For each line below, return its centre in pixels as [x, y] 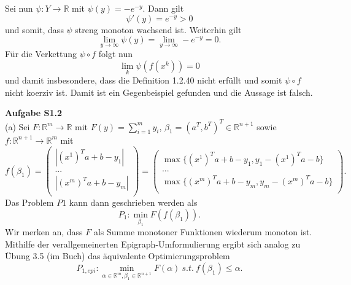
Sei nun [19, 8]
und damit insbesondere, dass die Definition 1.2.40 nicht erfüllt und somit [144, 80]
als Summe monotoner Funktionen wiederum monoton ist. [203, 232]
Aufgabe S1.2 [34, 113]
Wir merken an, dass [44, 232]
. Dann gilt [163, 8]
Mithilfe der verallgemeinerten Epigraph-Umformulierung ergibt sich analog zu [153, 244]
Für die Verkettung [41, 54]
